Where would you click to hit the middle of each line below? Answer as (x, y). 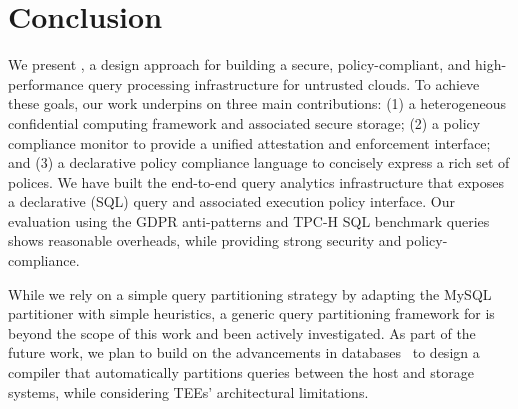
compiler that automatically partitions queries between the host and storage (241, 372)
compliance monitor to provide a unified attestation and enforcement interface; (249, 142)
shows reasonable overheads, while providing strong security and (205, 240)
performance (46, 83)
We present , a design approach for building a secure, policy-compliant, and (239, 64)
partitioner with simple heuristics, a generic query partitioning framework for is (251, 313)
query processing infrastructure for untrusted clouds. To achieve (284, 83)
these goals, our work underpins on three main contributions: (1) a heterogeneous (257, 103)
